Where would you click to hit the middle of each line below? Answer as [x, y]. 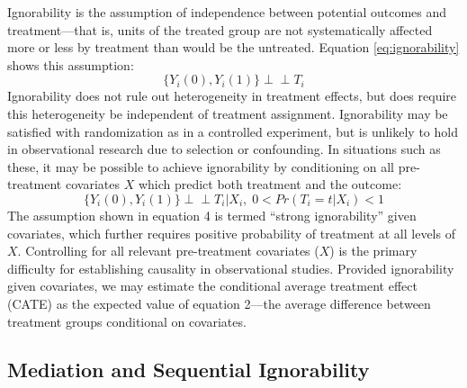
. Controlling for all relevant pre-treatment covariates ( [168, 251]
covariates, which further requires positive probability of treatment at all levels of [231, 233]
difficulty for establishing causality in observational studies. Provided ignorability [231, 268]
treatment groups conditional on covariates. [127, 321]
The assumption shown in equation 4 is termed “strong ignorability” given [212, 215]
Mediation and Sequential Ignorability [189, 370]
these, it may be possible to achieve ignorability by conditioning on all [201, 166]
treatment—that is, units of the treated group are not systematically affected [220, 29]
